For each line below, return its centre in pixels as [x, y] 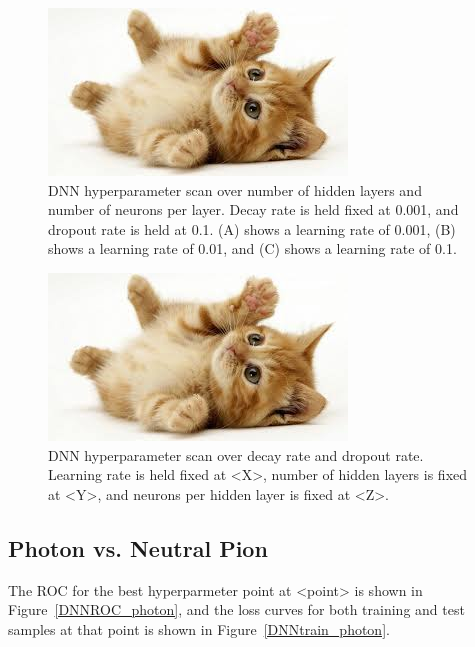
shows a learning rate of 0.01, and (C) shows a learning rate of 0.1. [252, 248]
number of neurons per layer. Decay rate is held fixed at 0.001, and [253, 209]
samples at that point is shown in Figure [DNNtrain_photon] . [199, 628]
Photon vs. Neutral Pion [138, 547]
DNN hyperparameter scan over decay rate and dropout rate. [236, 454]
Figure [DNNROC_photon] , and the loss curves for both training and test [236, 609]
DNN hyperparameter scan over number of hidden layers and [235, 189]
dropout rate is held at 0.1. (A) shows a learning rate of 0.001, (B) [252, 228]
